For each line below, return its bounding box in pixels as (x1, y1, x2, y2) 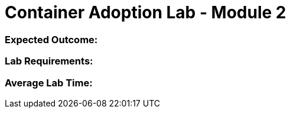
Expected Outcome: (5, 33, 98, 46)
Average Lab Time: (5, 76, 93, 89)
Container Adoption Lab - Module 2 (5, 2, 286, 22)
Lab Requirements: (5, 55, 93, 67)
